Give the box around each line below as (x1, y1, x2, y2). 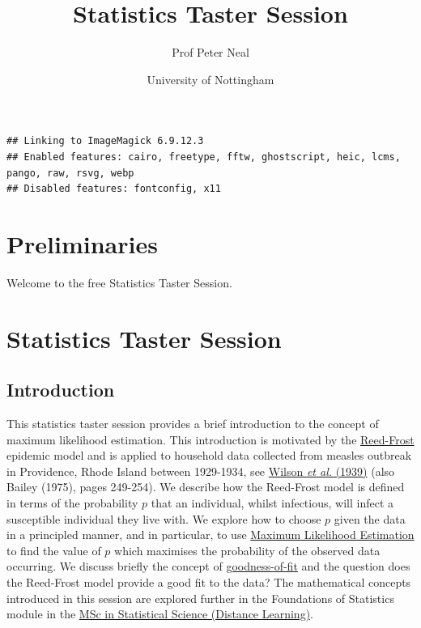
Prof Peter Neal (172, 44, 249, 61)
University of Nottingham (147, 70, 274, 87)
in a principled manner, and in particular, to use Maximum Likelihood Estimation (6, 526, 415, 543)
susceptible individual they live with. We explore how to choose (6, 510, 321, 527)
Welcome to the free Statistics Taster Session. (6, 274, 232, 291)
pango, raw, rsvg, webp (6, 167, 134, 179)
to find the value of (6, 541, 101, 558)
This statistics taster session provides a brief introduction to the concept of (6, 414, 379, 431)
